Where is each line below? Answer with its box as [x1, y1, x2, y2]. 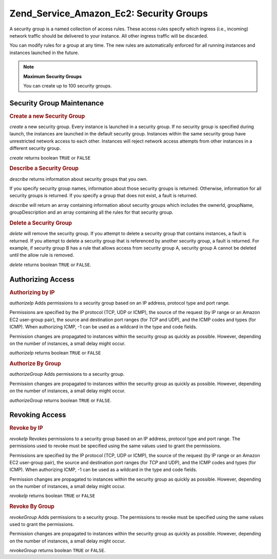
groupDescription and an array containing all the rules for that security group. [9, 209, 174, 216]
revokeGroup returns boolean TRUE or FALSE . [9, 547, 106, 553]
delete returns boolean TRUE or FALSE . [9, 261, 92, 268]
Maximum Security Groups [23, 73, 82, 79]
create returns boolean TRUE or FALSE [9, 154, 91, 161]
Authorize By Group [9, 360, 62, 368]
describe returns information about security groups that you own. [9, 176, 148, 182]
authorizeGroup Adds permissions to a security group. [9, 371, 125, 377]
